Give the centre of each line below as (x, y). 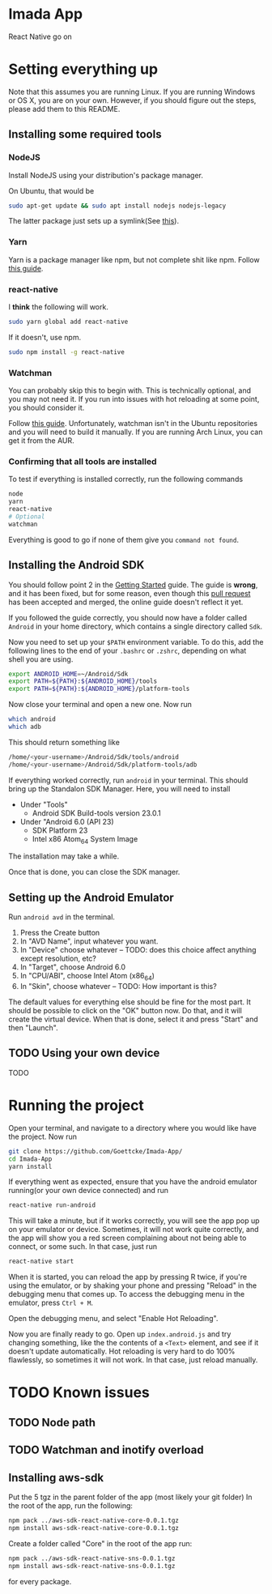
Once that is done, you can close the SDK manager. (94, 872)
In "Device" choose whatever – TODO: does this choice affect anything (138, 950)
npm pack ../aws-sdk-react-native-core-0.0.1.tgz (94, 1520)
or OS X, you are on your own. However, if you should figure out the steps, (132, 100)
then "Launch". (33, 1028)
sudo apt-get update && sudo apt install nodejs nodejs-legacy (117, 206)
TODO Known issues (79, 1393)
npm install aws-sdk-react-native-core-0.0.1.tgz (94, 1528)
